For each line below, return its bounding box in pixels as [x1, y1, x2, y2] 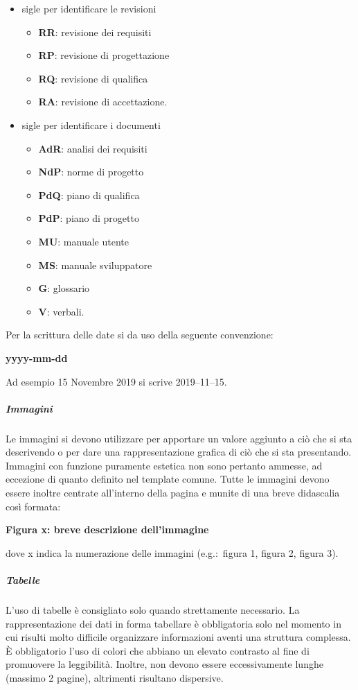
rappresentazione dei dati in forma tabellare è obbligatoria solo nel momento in [6, 616, 341, 630]
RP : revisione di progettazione [38, 48, 170, 62]
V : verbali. [38, 304, 84, 318]
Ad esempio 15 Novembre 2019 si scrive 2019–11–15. [6, 374, 227, 388]
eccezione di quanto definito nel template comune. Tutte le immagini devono [6, 472, 330, 486]
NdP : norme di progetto [38, 164, 144, 179]
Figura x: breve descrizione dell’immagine [6, 522, 209, 537]
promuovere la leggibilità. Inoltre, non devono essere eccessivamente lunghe [6, 657, 323, 671]
